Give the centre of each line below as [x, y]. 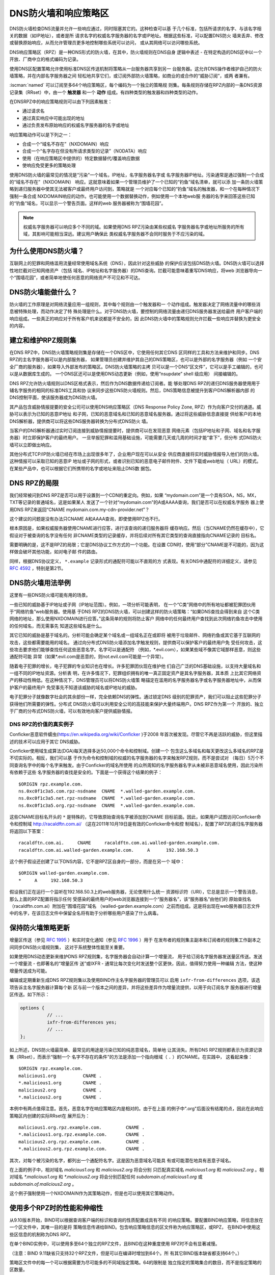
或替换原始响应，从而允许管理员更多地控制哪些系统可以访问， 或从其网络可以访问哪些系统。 [106, 43]
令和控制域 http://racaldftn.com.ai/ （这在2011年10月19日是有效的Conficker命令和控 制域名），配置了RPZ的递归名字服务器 [136, 824]
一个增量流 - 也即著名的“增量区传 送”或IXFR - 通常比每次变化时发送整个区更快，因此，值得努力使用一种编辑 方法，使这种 [136, 963]
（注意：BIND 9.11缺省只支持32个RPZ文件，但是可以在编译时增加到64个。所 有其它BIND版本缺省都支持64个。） [126, 1253]
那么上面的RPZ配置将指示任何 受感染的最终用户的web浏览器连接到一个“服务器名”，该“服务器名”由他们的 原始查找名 [130, 899]
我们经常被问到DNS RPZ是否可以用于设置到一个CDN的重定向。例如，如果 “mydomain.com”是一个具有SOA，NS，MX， [134, 495]
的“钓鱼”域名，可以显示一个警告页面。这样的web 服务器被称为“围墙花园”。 [88, 203]
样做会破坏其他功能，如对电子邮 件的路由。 [55, 552]
